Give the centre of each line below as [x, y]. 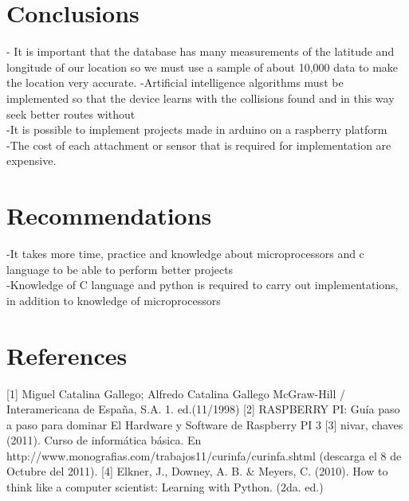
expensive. [31, 160]
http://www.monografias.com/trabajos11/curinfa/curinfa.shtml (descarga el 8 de [204, 455]
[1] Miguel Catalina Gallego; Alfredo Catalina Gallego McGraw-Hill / [176, 393]
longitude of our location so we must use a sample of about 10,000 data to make [203, 67]
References [67, 355]
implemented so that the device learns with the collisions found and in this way [201, 98]
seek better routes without [71, 114]
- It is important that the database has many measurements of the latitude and [201, 51]
